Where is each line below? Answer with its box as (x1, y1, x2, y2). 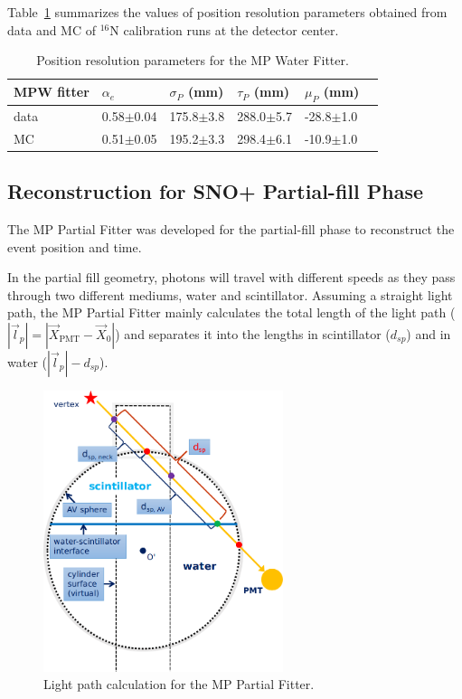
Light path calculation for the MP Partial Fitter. (43, 675, 315, 694)
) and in (406, 324, 451, 343)
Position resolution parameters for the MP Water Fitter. (36, 51, 349, 70)
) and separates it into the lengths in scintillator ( (115, 324, 391, 343)
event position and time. (7, 237, 142, 256)
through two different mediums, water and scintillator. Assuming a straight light (7, 285, 453, 304)
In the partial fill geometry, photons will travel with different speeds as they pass (7, 268, 456, 287)
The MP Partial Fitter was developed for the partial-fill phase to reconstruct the (7, 219, 455, 238)
